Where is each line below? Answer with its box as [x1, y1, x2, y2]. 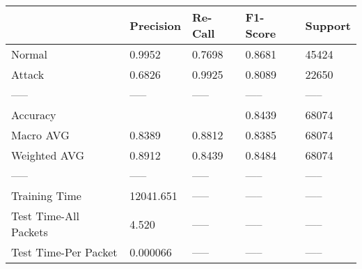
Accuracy [11, 107, 56, 123]
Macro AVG [11, 127, 70, 143]
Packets [11, 224, 48, 240]
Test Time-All [11, 208, 79, 224]
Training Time [11, 187, 81, 203]
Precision [129, 17, 181, 33]
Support [305, 17, 351, 33]
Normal [11, 46, 48, 62]
